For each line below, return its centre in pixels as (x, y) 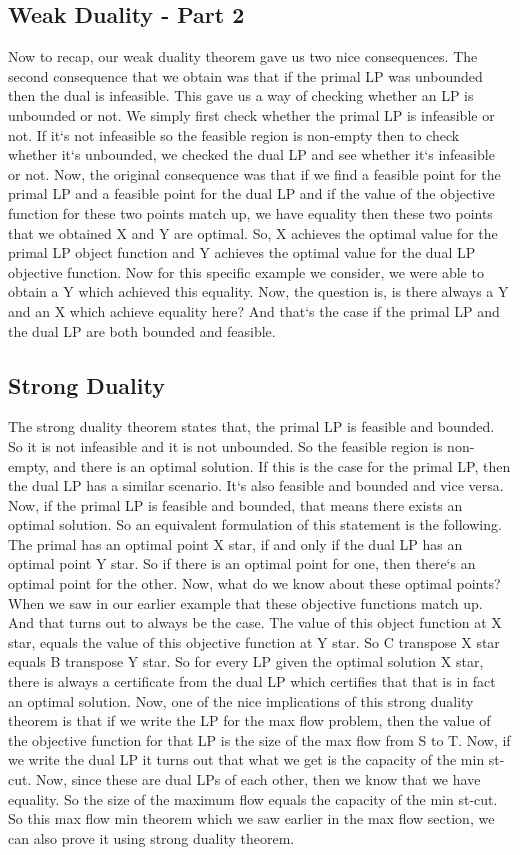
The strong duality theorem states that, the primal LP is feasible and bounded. (251, 426)
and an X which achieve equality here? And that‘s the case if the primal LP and (254, 310)
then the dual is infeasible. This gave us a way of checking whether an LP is (241, 95)
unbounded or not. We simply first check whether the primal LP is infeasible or (251, 114)
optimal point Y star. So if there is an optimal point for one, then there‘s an (242, 563)
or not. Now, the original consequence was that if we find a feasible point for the (254, 173)
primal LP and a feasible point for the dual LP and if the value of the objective (251, 193)
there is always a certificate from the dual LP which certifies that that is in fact (252, 681)
